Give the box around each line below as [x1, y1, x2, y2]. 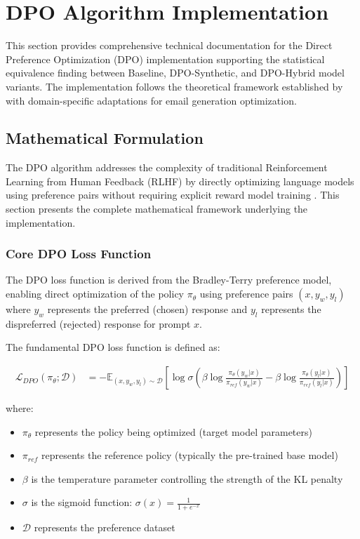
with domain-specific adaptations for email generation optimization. [6, 93, 297, 107]
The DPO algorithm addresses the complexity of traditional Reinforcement [6, 160, 328, 175]
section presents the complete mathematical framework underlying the [6, 201, 308, 216]
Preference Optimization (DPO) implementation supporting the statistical [6, 51, 325, 66]
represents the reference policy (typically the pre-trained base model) [41, 448, 338, 463]
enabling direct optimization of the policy [6, 286, 185, 301]
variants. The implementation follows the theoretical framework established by [6, 79, 343, 93]
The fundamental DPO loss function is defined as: [6, 340, 220, 354]
